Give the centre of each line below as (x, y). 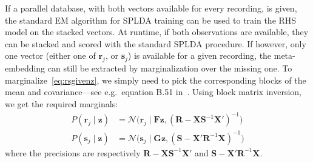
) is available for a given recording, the (200, 55)
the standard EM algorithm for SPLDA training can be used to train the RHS (151, 20)
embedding (25, 68)
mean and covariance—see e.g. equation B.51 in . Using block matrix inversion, (153, 92)
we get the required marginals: (62, 103)
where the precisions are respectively (73, 152)
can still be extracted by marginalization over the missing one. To (170, 68)
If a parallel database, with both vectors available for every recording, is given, (151, 8)
